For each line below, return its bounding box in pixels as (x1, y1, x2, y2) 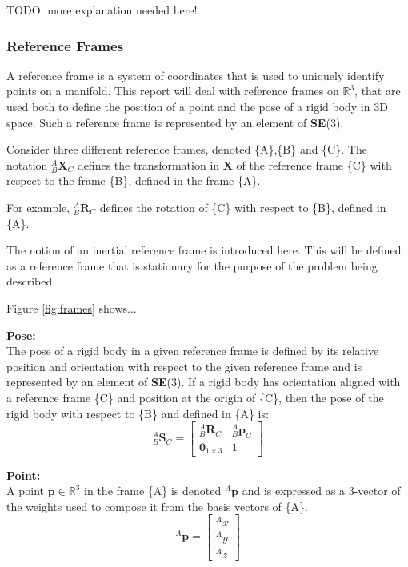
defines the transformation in (77, 156, 220, 173)
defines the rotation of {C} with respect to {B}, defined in (99, 198, 386, 215)
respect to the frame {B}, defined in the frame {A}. (6, 172, 261, 189)
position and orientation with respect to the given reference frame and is (6, 357, 362, 374)
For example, (6, 198, 70, 215)
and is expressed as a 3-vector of (242, 482, 401, 499)
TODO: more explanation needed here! (6, 2, 198, 18)
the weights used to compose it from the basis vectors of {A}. (6, 497, 308, 514)
